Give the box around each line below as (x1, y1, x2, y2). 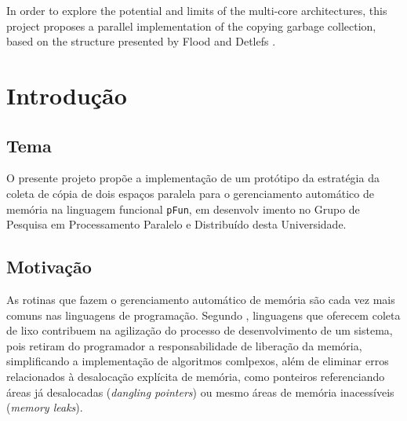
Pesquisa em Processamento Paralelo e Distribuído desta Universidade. (6, 216, 347, 232)
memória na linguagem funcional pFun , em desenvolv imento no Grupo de (6, 200, 360, 217)
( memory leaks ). (6, 399, 83, 416)
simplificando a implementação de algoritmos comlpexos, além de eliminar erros (6, 353, 389, 369)
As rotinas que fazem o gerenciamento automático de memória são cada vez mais (6, 291, 395, 307)
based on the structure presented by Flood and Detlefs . (6, 33, 276, 49)
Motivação (6, 254, 92, 279)
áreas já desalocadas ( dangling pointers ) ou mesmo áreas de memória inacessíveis (6, 383, 394, 400)
